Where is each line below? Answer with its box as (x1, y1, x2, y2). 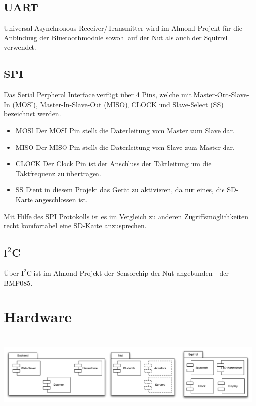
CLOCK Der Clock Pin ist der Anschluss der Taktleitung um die (15, 158, 212, 169)
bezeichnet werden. (4, 109, 61, 119)
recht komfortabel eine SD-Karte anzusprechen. (4, 221, 147, 231)
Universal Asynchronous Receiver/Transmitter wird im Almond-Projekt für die (4, 23, 243, 33)
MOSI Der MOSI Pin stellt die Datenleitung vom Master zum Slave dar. (15, 125, 235, 135)
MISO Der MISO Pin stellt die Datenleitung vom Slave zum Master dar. (15, 142, 235, 152)
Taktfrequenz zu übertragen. (15, 168, 101, 178)
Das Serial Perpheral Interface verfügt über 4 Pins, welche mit (4, 89, 192, 100)
